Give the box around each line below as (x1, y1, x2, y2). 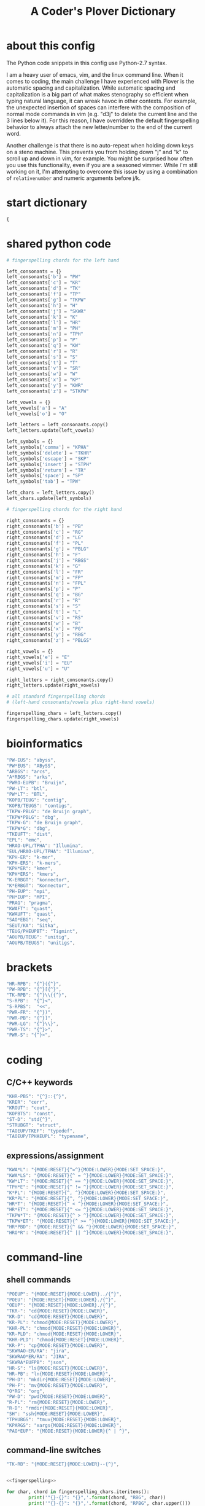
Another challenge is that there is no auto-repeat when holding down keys (6, 141, 194, 149)
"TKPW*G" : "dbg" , (6, 825, 51, 832)
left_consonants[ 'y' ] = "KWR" (6, 383, 84, 389)
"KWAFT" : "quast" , (6, 905, 53, 911)
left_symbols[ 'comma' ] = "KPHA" (6, 444, 89, 451)
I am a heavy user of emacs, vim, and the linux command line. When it (6, 71, 184, 78)
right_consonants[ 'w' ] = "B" (6, 620, 81, 626)
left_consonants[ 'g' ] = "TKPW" (6, 297, 87, 303)
